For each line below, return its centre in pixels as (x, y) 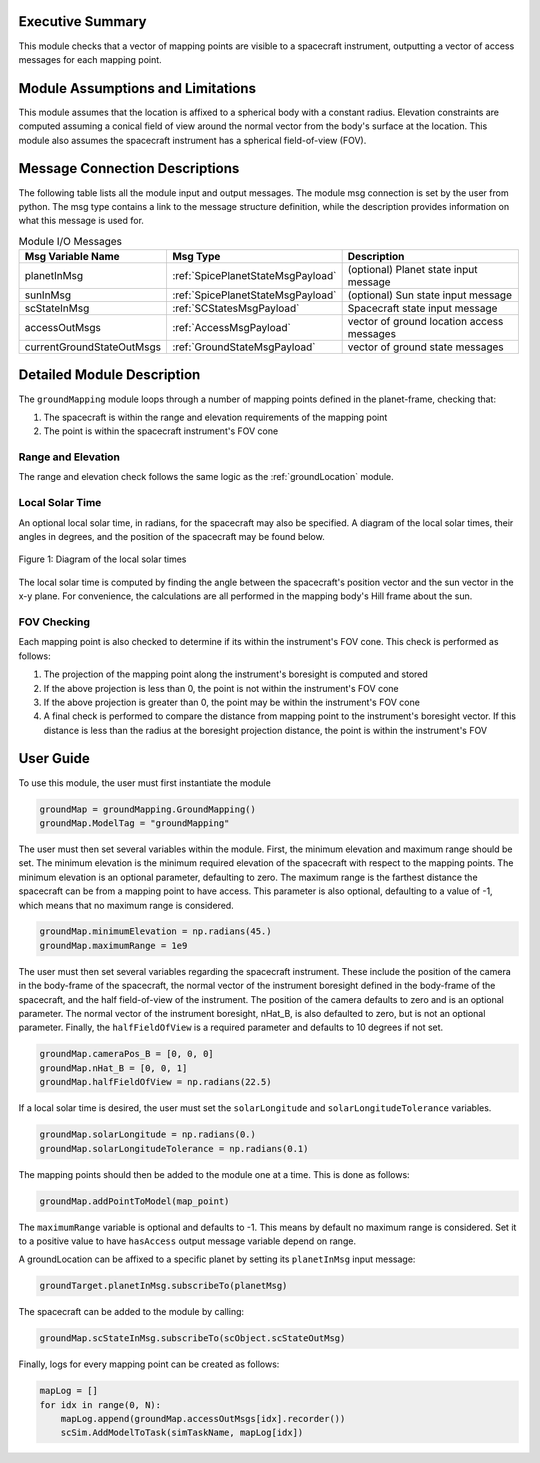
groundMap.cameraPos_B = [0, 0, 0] (126, 1054)
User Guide (54, 758)
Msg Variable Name (72, 257)
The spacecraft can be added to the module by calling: (131, 1312)
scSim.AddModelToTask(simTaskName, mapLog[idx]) (182, 1433)
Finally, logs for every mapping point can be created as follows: (149, 1364)
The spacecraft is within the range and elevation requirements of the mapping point (215, 417)
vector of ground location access (425, 322)
